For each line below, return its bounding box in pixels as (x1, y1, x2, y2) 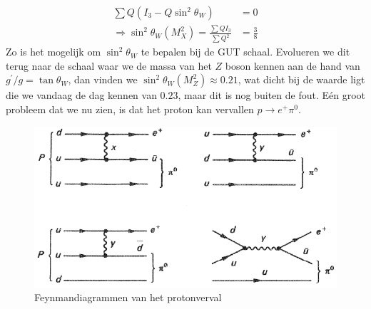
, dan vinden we (68, 72, 138, 87)
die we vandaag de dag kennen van (6, 88, 157, 103)
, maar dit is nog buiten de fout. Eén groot (178, 88, 365, 103)
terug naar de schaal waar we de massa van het (6, 58, 212, 73)
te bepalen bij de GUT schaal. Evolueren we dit (141, 44, 350, 59)
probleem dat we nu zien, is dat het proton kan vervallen (6, 102, 254, 117)
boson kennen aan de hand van (225, 58, 360, 73)
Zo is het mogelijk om (6, 44, 101, 59)
